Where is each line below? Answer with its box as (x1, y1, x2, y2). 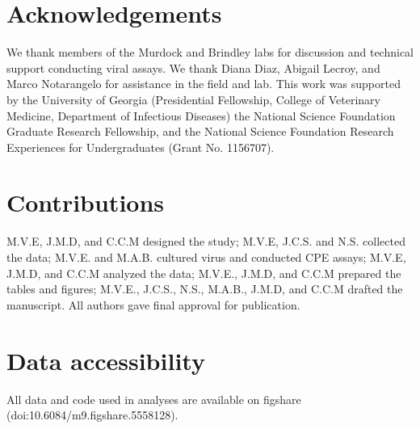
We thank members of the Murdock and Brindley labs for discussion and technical (6, 44, 414, 61)
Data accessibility (6, 343, 205, 376)
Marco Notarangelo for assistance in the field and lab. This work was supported (6, 75, 401, 92)
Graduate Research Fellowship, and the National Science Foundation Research (6, 123, 394, 140)
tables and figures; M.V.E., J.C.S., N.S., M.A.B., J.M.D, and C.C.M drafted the (6, 280, 403, 297)
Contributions (6, 186, 165, 219)
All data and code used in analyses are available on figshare (6, 390, 301, 407)
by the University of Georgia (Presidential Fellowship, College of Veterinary (6, 90, 380, 107)
